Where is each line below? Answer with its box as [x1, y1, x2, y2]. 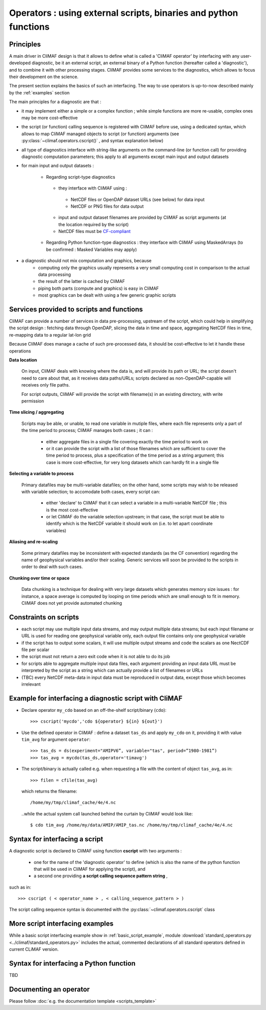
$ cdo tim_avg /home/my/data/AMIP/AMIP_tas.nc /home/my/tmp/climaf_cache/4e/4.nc [30, 822, 233, 828]
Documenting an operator [9, 985, 90, 993]
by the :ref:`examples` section [9, 89, 70, 96]
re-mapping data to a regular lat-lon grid [9, 332, 91, 338]
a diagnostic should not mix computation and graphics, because [21, 258, 152, 264]
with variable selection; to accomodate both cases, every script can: [21, 489, 160, 495]
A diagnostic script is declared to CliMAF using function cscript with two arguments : [9, 848, 182, 854]
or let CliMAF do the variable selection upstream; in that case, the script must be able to [46, 514, 225, 520]
